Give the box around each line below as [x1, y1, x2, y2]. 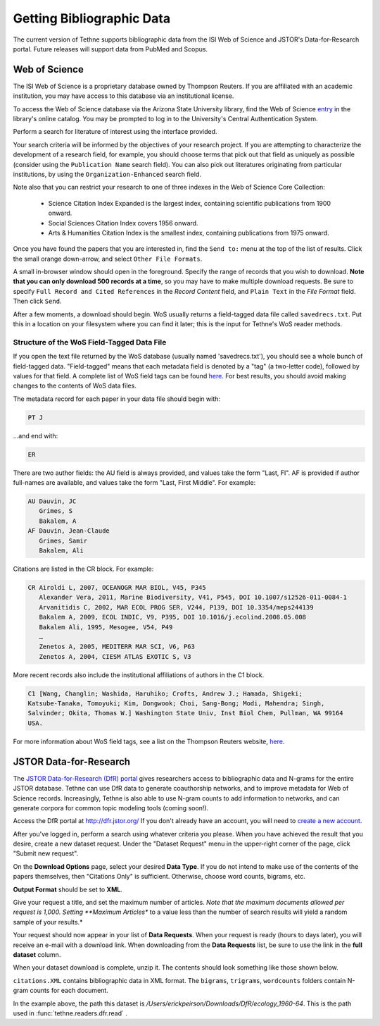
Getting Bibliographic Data [13, 11, 171, 26]
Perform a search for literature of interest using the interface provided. [13, 128, 217, 136]
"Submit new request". [13, 849, 79, 858]
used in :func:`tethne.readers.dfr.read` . [13, 1008, 128, 1018]
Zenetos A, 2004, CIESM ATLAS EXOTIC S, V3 [39, 653, 191, 660]
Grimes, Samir [39, 536, 88, 545]
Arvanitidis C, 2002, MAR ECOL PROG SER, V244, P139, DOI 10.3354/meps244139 [39, 603, 314, 611]
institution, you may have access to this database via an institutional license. [13, 92, 234, 100]
